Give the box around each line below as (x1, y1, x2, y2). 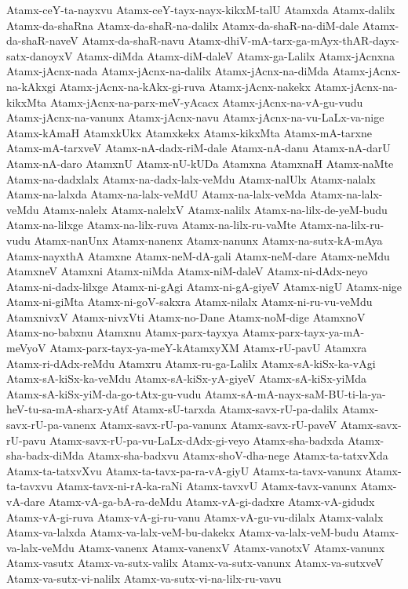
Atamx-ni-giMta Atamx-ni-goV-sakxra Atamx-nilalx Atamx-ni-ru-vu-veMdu (6, 293, 373, 310)
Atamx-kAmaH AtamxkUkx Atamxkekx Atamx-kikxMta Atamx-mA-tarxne (6, 124, 372, 140)
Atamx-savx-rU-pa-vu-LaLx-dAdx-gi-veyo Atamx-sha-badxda (49, 431, 344, 448)
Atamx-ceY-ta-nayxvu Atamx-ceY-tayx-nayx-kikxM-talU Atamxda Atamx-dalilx (6, 2, 395, 17)
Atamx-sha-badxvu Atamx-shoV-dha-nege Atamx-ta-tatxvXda (87, 447, 388, 464)
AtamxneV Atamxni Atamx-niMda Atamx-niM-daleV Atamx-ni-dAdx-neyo (6, 263, 368, 279)
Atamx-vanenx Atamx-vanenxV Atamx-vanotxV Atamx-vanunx (78, 539, 385, 555)
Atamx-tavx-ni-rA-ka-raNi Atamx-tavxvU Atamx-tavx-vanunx (56, 478, 357, 494)
